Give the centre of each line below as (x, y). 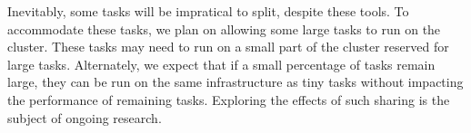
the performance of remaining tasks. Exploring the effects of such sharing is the (229, 99)
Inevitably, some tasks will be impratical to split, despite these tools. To (208, 11)
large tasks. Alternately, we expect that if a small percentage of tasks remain (221, 64)
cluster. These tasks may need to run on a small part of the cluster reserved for (228, 47)
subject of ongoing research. (85, 117)
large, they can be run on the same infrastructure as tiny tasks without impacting (235, 82)
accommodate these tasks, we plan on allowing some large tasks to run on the (224, 28)
